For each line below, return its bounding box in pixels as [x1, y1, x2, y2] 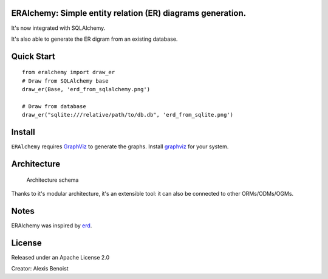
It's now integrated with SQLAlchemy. [11, 24, 106, 32]
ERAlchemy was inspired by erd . [11, 222, 92, 229]
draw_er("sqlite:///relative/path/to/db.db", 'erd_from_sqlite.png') [22, 111, 234, 119]
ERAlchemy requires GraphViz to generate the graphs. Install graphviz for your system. [11, 143, 229, 150]
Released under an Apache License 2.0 [11, 253, 110, 261]
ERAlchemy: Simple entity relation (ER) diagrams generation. [11, 8, 247, 18]
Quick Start [11, 51, 55, 61]
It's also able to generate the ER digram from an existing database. [11, 35, 178, 43]
